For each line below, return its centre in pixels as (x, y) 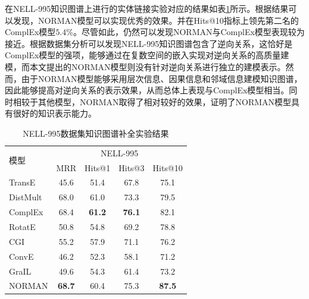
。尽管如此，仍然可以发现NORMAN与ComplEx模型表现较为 (189, 32)
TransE (22, 182)
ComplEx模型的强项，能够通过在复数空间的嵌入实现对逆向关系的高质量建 (147, 55)
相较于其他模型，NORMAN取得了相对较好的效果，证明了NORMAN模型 (152, 101)
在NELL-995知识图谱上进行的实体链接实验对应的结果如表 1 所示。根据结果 (147, 8)
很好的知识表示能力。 (54, 113)
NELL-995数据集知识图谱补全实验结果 (96, 133)
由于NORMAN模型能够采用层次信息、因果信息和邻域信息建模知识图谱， (162, 78)
